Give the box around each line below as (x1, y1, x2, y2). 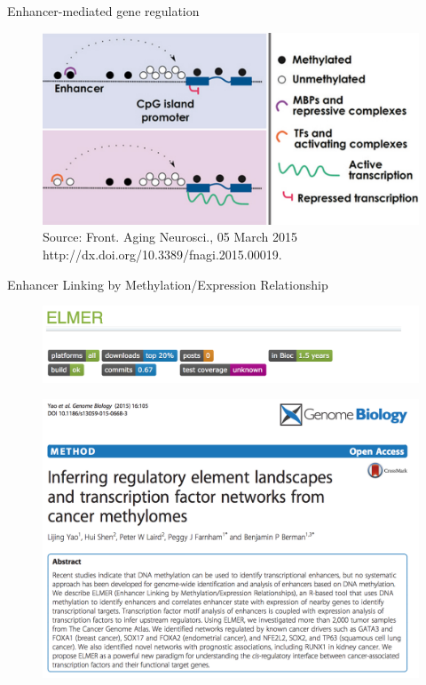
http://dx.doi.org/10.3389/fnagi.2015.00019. (43, 244, 282, 263)
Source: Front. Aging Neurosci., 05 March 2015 (43, 227, 298, 246)
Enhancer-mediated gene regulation (7, 2, 200, 20)
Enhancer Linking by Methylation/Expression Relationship (7, 275, 328, 293)
